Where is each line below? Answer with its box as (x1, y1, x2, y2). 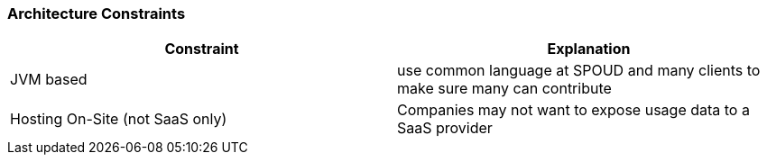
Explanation (547, 40, 631, 58)
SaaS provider (397, 119, 493, 138)
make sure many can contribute (397, 79, 612, 98)
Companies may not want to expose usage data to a (397, 101, 750, 120)
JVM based (10, 70, 88, 89)
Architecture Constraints (7, 4, 186, 22)
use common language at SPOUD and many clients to (397, 61, 761, 80)
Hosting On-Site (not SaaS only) (10, 110, 227, 129)
